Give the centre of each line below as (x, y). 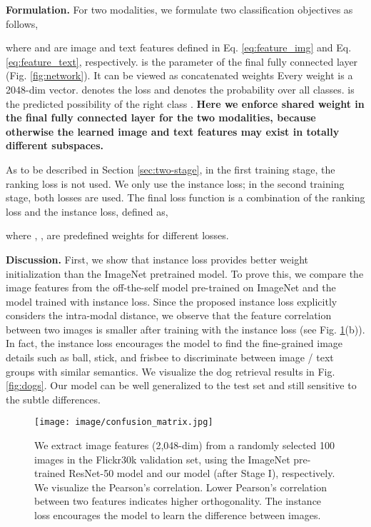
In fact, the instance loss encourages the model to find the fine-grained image (174, 343)
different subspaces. (55, 145)
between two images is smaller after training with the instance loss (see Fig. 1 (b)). (185, 329)
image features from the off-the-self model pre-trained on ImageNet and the (171, 287)
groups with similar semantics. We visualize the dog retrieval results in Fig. (171, 371)
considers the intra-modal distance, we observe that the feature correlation (169, 315)
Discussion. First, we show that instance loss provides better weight (157, 259)
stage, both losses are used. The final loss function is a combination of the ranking (185, 197)
